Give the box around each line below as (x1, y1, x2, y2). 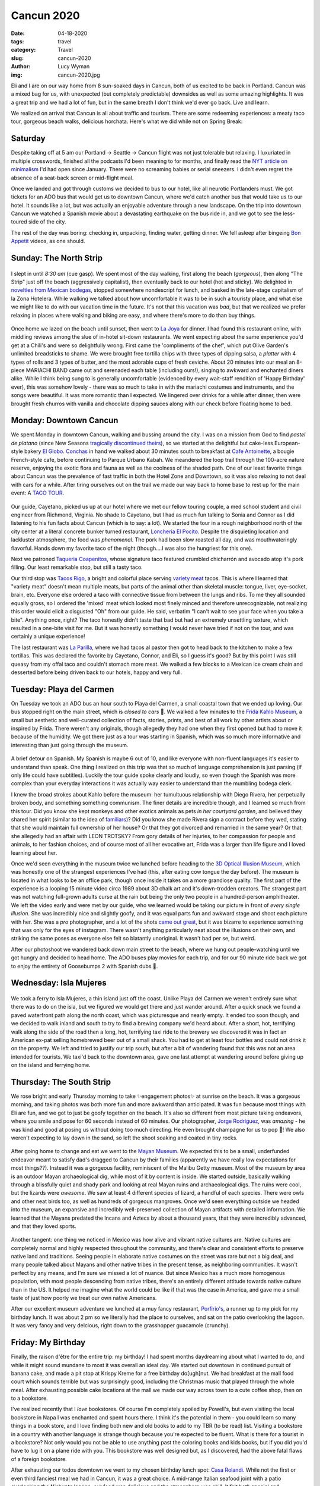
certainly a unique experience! (11, 633, 85, 640)
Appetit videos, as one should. (11, 238, 85, 245)
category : (11, 46, 36, 53)
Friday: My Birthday (11, 1337, 86, 1348)
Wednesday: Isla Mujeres (11, 978, 107, 988)
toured (11, 218, 27, 225)
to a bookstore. (11, 1394, 49, 1402)
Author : (11, 63, 31, 70)
